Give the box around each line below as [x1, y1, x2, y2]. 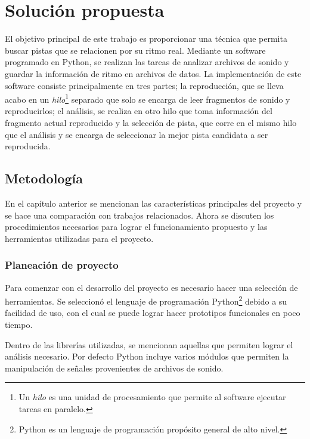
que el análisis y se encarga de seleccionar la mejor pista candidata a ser [5, 128, 268, 140]
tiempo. [5, 318, 33, 330]
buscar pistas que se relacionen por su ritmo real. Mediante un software [5, 44, 266, 56]
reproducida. [5, 140, 51, 152]
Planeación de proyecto [5, 257, 119, 272]
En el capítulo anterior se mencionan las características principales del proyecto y [5, 197, 302, 209]
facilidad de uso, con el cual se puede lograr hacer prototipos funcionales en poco [5, 306, 300, 319]
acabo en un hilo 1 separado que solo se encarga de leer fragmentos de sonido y [5, 91, 290, 105]
